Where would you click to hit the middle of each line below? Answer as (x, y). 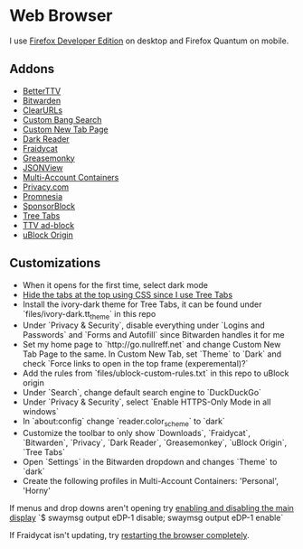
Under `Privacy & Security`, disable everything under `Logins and (143, 325)
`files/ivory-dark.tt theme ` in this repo (89, 315)
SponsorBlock (48, 206)
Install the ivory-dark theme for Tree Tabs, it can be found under (142, 304)
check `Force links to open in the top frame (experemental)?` (135, 364)
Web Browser (61, 16)
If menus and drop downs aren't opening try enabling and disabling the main (151, 508)
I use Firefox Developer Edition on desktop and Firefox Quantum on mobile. (149, 41)
